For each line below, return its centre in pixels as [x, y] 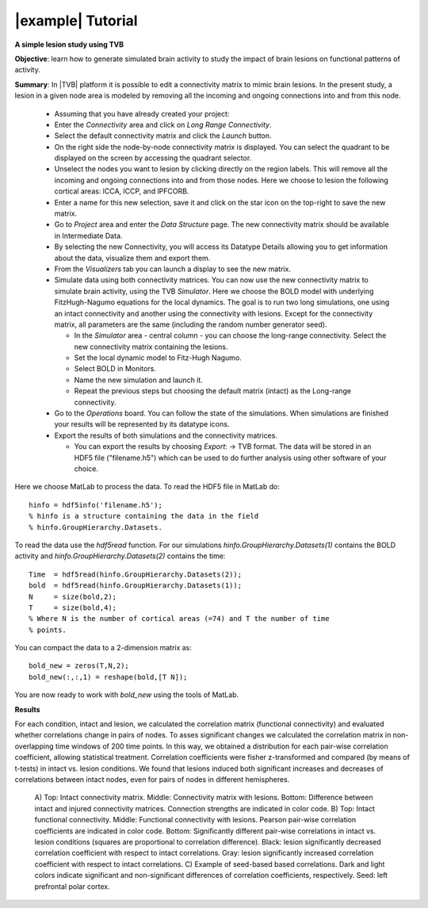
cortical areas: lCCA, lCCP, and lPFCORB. [122, 191]
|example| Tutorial [76, 21]
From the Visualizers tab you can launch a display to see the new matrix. [172, 269]
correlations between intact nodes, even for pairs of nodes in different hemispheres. [152, 779]
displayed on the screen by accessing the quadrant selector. [153, 158]
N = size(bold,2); [73, 596]
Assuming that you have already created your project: [142, 113]
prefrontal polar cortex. [72, 886]
